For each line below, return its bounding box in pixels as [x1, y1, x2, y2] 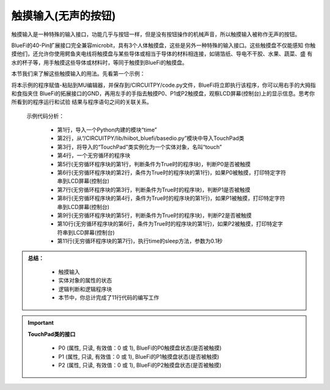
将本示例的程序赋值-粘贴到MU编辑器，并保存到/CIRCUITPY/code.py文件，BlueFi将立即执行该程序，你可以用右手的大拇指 [11, 81, 316, 89]
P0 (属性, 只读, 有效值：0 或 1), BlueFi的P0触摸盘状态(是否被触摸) [58, 344, 222, 351]
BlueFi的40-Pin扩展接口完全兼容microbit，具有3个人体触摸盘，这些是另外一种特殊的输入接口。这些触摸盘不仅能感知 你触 [11, 42, 316, 49]
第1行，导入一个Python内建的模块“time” [57, 126, 157, 134]
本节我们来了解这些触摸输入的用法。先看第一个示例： [11, 70, 145, 78]
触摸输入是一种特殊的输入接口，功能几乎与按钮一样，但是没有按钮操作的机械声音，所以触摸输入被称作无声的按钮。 [11, 31, 301, 38]
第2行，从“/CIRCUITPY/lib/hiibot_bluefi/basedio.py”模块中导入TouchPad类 [57, 134, 244, 142]
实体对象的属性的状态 [58, 277, 112, 284]
